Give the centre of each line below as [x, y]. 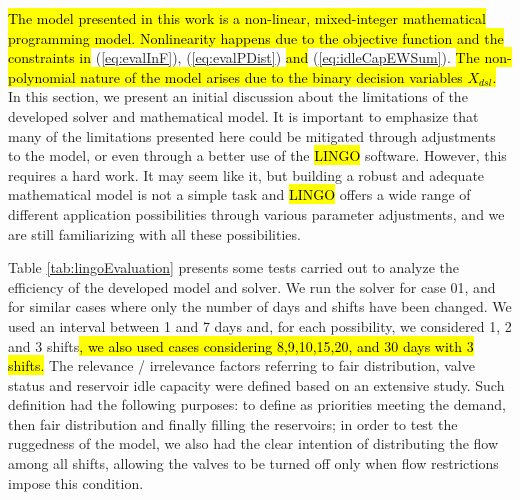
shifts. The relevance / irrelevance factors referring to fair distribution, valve [241, 365]
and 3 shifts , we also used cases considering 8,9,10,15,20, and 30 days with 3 [241, 345]
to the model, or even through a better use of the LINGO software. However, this [257, 155]
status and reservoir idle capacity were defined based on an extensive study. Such [256, 384]
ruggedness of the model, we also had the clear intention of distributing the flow [253, 443]
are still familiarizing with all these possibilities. [154, 233]
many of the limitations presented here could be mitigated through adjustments [252, 135]
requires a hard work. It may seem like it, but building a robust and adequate [246, 174]
